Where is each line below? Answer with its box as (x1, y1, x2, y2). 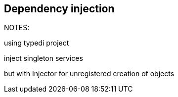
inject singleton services (4, 54, 83, 63)
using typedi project (4, 39, 69, 48)
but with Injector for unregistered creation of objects (4, 69, 175, 78)
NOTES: (4, 23, 30, 32)
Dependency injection (4, 2, 115, 15)
